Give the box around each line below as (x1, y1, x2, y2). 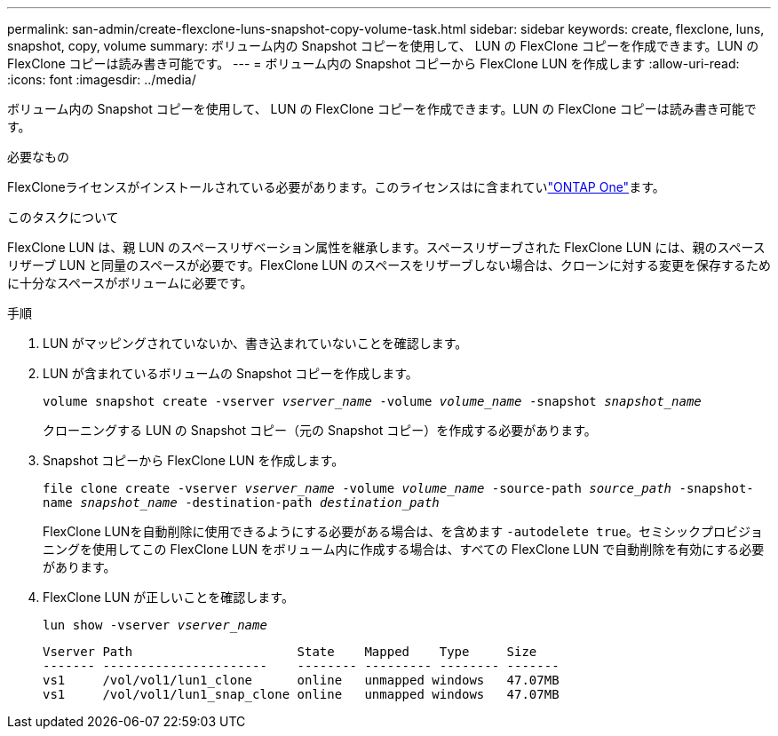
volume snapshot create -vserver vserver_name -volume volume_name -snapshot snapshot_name (43, 394, 702, 408)
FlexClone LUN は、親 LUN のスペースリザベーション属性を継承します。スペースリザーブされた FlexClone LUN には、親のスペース (7, 240, 766, 255)
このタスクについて (7, 210, 119, 225)
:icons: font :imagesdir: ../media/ (7, 72, 196, 87)
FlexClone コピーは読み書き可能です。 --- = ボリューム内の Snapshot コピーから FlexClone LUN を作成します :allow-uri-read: (7, 56, 740, 71)
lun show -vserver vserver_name (43, 618, 267, 632)
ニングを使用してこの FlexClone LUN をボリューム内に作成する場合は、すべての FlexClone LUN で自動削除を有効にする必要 (43, 542, 765, 557)
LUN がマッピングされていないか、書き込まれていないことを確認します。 (43, 336, 468, 351)
